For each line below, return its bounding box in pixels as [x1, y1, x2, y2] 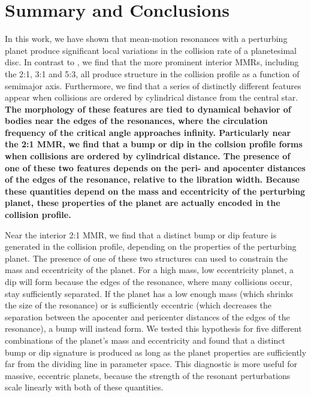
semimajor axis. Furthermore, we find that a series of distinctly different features [5, 79, 301, 92]
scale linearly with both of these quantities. [5, 381, 164, 393]
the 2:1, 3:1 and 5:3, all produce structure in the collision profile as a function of [5, 67, 300, 80]
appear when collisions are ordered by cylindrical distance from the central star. [5, 91, 298, 104]
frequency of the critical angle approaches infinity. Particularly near [5, 126, 291, 138]
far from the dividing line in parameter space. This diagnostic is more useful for [5, 357, 297, 370]
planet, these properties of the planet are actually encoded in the [5, 196, 280, 209]
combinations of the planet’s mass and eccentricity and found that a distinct [5, 334, 285, 346]
